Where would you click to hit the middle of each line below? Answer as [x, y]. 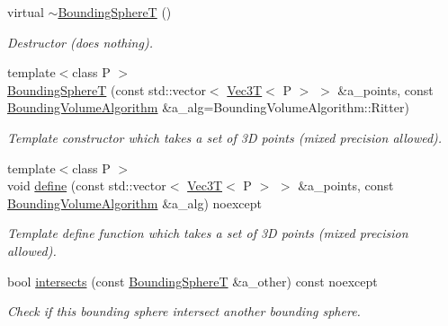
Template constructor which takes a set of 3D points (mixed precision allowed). [225, 137]
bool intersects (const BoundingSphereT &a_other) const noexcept [193, 281]
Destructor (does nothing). [80, 42]
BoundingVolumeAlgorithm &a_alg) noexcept [134, 203]
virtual [26, 12]
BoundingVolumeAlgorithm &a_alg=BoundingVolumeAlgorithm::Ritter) [208, 107]
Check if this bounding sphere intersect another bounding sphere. [184, 311]
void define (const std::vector [87, 185]
